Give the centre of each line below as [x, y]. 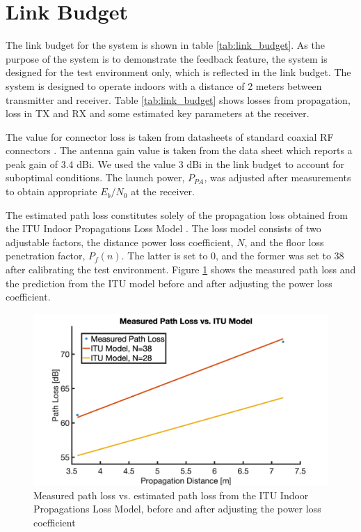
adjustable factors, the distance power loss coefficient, [120, 242]
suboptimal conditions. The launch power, [95, 177]
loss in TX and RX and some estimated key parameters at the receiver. [158, 113]
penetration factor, [46, 256]
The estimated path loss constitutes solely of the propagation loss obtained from [177, 214]
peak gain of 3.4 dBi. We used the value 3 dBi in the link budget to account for [175, 164]
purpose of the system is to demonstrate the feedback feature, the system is [167, 58]
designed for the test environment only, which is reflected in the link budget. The [178, 72]
